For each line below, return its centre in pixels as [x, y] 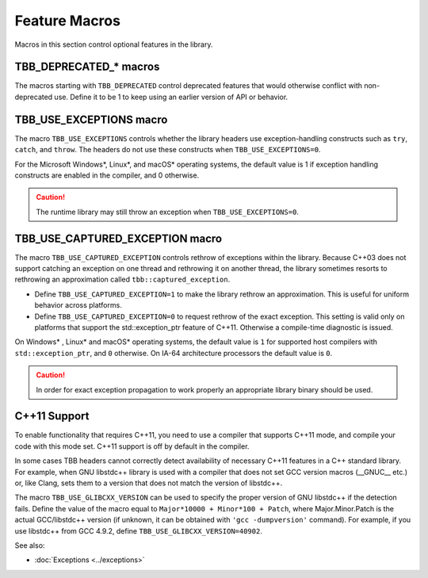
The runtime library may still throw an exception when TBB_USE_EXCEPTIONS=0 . [167, 212]
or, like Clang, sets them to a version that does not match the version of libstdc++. [149, 483]
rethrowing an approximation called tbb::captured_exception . [122, 279]
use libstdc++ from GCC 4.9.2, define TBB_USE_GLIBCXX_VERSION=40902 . [139, 530]
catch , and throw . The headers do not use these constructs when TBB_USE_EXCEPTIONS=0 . [168, 150]
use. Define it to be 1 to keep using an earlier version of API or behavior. [171, 97]
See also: [30, 545]
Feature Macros [67, 21]
